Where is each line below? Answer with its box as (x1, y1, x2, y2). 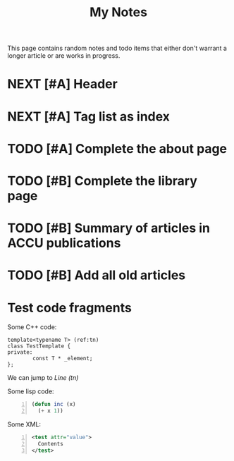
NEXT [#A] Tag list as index (7, 109, 171, 124)
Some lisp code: (7, 387, 54, 395)
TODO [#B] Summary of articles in (7, 220, 210, 236)
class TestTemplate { (7, 343, 71, 350)
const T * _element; (32, 355, 93, 362)
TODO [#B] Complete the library (7, 173, 197, 189)
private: (7, 349, 33, 356)
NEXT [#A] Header (7, 76, 118, 92)
